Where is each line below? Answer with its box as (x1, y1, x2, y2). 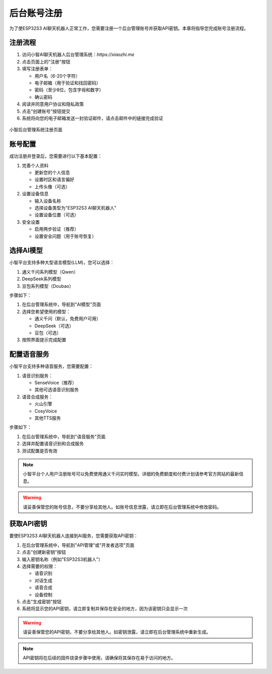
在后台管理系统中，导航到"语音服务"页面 (22, 433, 106, 439)
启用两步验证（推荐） (34, 226, 79, 232)
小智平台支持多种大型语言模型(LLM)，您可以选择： (9, 260, 114, 266)
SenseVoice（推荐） (34, 380, 77, 386)
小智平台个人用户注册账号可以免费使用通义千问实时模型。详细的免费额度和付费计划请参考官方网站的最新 (23, 471, 239, 477)
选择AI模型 (9, 246, 43, 255)
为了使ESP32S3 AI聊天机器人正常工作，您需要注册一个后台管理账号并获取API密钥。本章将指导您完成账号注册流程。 (9, 25, 249, 31)
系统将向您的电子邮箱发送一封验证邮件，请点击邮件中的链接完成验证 (22, 115, 163, 121)
